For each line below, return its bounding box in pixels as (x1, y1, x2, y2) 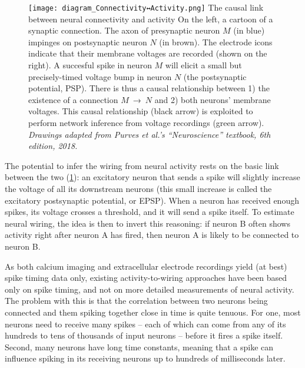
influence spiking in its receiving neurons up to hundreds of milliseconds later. (5, 352, 286, 364)
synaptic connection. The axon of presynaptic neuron (28, 24, 220, 37)
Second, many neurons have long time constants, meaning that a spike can (5, 340, 274, 353)
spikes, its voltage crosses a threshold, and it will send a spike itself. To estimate (5, 205, 294, 218)
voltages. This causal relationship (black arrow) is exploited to (28, 105, 253, 117)
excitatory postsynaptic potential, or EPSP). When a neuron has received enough (5, 194, 299, 206)
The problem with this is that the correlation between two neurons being (5, 294, 268, 307)
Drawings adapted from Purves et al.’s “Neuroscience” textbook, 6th (28, 128, 271, 140)
